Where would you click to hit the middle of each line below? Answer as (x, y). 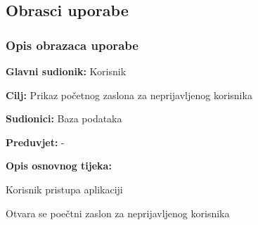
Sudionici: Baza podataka (64, 118)
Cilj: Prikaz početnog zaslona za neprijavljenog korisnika (129, 95)
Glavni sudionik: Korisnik (66, 71)
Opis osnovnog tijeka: (59, 166)
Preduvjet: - (35, 142)
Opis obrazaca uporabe (72, 45)
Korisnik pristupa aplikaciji (64, 189)
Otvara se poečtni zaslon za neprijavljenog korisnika (118, 213)
